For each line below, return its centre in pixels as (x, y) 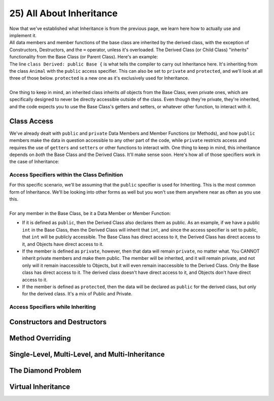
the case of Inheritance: (34, 162)
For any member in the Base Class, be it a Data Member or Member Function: (90, 213)
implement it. (23, 35)
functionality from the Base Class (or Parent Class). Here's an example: (84, 57)
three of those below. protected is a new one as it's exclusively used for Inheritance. (99, 78)
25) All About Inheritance (63, 13)
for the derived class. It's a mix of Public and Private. (77, 294)
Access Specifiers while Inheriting (53, 307)
